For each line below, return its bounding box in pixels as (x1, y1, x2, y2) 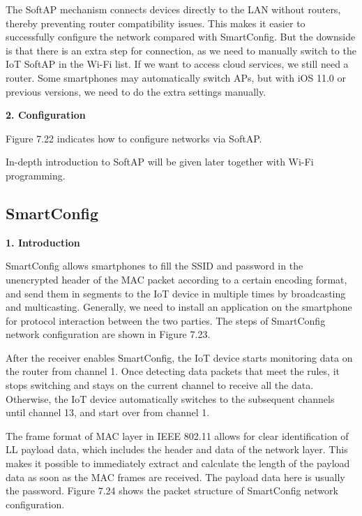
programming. (6, 168, 66, 182)
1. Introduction (6, 235, 80, 249)
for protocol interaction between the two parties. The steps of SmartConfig (6, 313, 326, 327)
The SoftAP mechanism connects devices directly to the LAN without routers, (6, 2, 341, 16)
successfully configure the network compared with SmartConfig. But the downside (6, 29, 356, 44)
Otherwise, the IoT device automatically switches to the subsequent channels (6, 391, 335, 406)
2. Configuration (6, 108, 86, 122)
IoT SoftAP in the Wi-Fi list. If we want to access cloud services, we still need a (6, 57, 349, 71)
